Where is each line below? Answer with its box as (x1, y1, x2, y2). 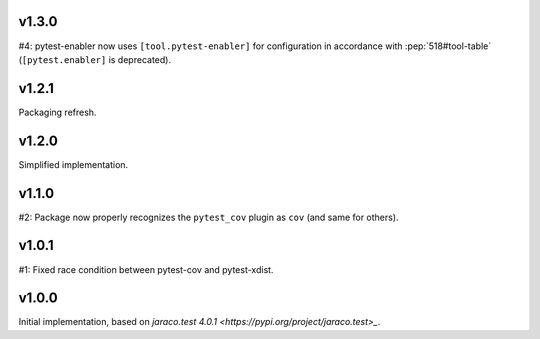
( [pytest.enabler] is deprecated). (18, 53, 172, 65)
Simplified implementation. (18, 158, 129, 170)
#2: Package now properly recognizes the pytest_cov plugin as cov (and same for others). (18, 211, 399, 223)
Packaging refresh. (18, 106, 97, 118)
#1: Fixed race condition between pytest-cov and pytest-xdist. (18, 263, 274, 275)
